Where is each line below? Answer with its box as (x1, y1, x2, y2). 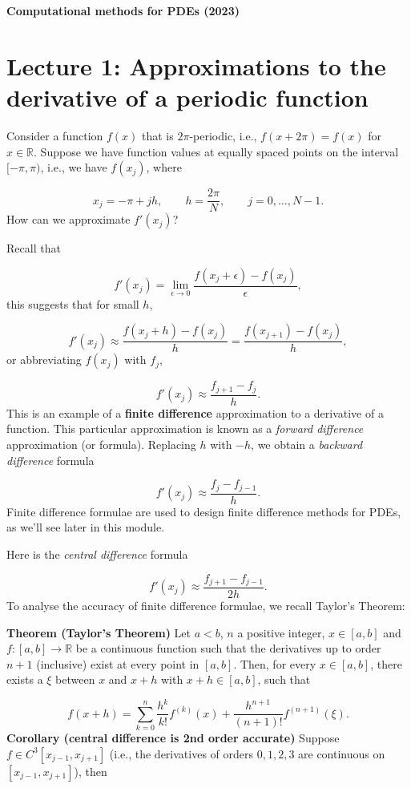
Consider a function (6, 127, 103, 143)
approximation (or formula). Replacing (6, 436, 196, 453)
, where (146, 159, 182, 176)
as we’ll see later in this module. (6, 519, 165, 535)
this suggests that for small (6, 295, 139, 312)
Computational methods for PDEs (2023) (6, 2, 240, 18)
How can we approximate (6, 211, 131, 228)
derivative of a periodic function (6, 80, 369, 113)
